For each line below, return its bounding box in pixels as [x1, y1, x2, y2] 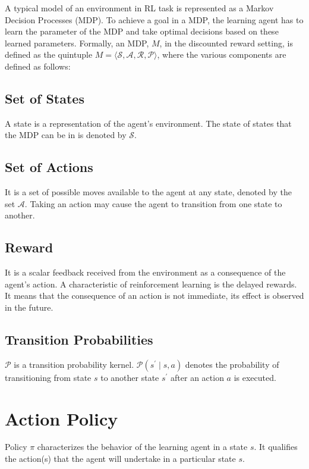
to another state [100, 371, 159, 383]
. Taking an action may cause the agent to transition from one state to [24, 197, 282, 210]
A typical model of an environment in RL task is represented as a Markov [5, 2, 274, 14]
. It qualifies [254, 440, 298, 453]
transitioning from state [5, 371, 92, 383]
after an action [171, 371, 224, 383]
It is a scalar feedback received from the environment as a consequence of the [5, 266, 286, 279]
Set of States [5, 89, 84, 107]
